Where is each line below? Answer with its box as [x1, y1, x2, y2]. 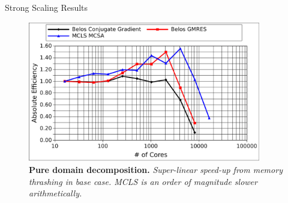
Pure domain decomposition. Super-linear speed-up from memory [29, 163, 283, 175]
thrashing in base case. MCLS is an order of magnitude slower [29, 175, 257, 187]
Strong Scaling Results [5, 1, 88, 13]
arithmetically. [29, 187, 82, 199]
